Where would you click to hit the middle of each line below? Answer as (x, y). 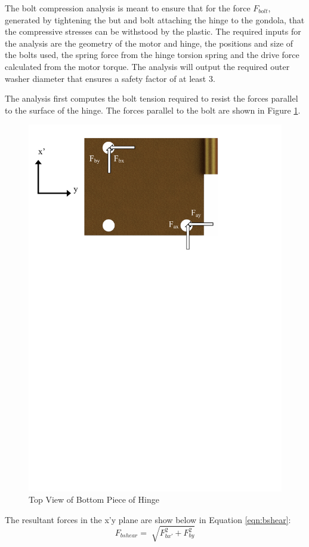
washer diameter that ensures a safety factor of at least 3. (110, 78)
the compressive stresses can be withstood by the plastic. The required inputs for (153, 31)
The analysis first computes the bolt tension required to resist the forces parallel (152, 98)
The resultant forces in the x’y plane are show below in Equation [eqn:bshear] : (148, 519)
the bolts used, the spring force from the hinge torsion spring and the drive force (152, 55)
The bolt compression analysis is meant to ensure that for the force (128, 8)
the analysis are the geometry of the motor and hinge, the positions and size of (149, 43)
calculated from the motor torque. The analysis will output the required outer (147, 66)
